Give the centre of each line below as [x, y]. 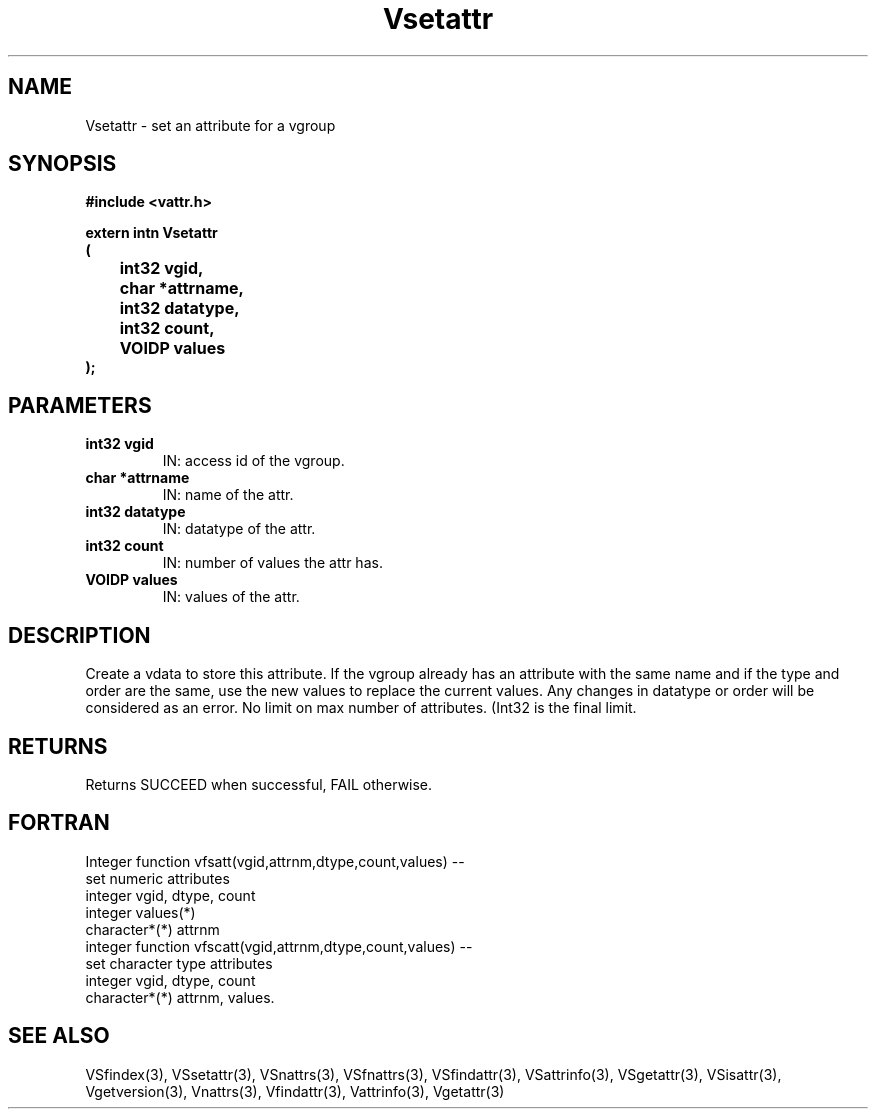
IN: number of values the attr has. [272, 563]
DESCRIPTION [79, 635]
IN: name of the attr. [228, 495]
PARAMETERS [80, 405]
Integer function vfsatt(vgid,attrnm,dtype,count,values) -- [275, 861]
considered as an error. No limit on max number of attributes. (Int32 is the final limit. [361, 708]
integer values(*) [140, 912]
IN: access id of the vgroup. [253, 461]
